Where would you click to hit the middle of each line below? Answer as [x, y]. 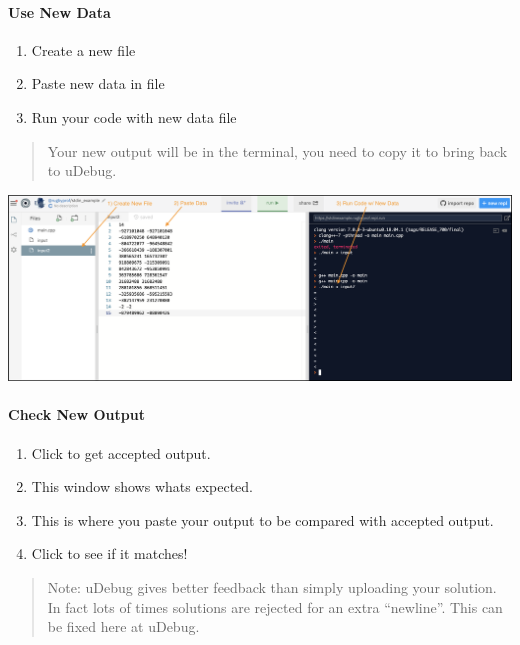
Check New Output [76, 414]
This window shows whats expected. [142, 486]
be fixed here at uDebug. [123, 626]
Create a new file [83, 49]
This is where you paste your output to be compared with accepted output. [262, 519]
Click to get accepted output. [121, 452]
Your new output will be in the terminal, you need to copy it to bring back [277, 150]
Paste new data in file [98, 83]
